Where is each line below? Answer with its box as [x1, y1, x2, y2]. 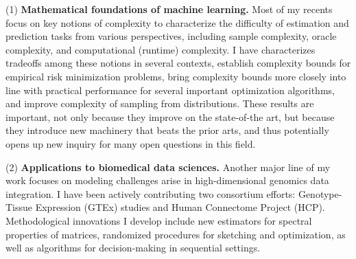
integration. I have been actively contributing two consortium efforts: [5, 186, 296, 201]
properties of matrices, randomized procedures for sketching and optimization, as [5, 227, 346, 241]
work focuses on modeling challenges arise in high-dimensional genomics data [5, 173, 329, 188]
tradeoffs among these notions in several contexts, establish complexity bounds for [5, 56, 351, 70]
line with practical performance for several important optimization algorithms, [5, 82, 335, 97]
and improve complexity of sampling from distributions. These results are [5, 96, 314, 111]
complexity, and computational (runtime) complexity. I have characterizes [5, 42, 316, 56]
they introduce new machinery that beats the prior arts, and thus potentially [5, 123, 329, 137]
